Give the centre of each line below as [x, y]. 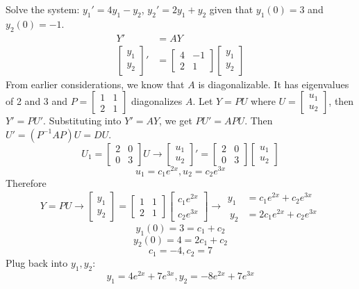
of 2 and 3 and [37, 101]
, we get [176, 121]
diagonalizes [157, 101]
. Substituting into [82, 121]
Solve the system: [43, 9]
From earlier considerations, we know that [95, 84]
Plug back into [37, 262]
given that [231, 9]
